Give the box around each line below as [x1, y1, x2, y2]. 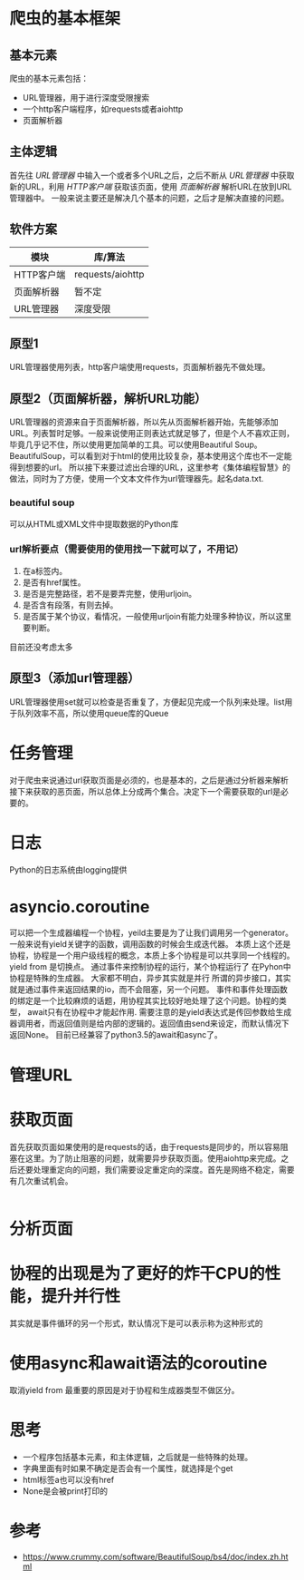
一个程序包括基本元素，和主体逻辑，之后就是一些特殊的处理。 [22, 1451, 253, 1462]
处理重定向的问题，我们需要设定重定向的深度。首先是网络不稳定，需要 [33, 1164, 295, 1175]
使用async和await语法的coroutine [9, 1352, 268, 1373]
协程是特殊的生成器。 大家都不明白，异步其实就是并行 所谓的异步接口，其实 [9, 972, 291, 984]
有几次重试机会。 [9, 1175, 73, 1186]
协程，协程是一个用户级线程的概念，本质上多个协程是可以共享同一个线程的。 [9, 950, 295, 961]
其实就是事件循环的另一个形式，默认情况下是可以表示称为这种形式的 [9, 1317, 263, 1329]
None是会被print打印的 [22, 1485, 109, 1497]
